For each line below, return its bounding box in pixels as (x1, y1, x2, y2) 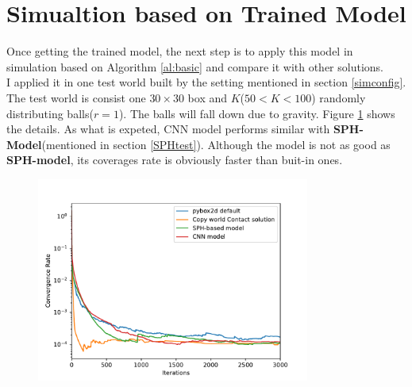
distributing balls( (6, 105, 94, 121)
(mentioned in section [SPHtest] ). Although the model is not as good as (41, 136, 391, 152)
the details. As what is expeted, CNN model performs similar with (6, 121, 330, 137)
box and (187, 89, 228, 105)
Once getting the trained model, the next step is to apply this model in (6, 43, 353, 59)
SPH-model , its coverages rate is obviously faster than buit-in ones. (6, 151, 343, 168)
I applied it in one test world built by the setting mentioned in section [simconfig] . (6, 74, 406, 90)
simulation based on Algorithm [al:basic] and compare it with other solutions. (6, 58, 383, 75)
